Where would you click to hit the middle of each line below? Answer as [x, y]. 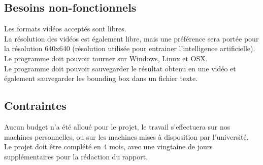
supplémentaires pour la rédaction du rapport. [76, 156]
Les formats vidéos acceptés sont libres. [65, 29]
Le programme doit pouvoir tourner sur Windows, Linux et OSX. [106, 58]
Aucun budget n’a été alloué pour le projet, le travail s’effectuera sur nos [117, 126]
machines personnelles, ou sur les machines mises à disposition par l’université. [126, 136]
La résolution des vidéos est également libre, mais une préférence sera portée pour [131, 38]
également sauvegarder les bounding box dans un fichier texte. [101, 78]
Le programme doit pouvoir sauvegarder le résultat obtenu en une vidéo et [120, 68]
